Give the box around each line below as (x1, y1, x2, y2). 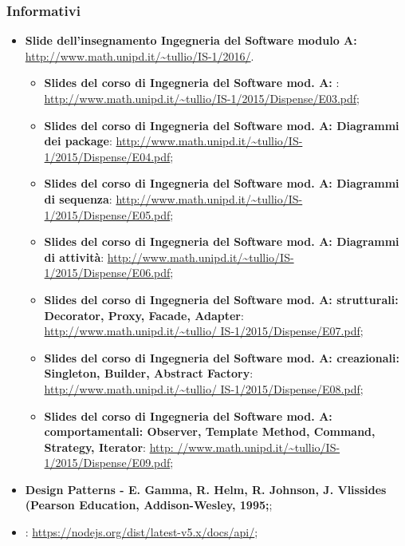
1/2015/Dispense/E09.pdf (44, 454, 171, 471)
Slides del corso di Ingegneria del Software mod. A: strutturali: (44, 291, 399, 307)
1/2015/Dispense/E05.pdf (44, 206, 171, 223)
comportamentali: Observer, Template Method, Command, (44, 423, 376, 440)
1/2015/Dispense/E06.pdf (44, 264, 171, 281)
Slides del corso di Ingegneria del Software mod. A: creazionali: (44, 349, 399, 366)
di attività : (44, 248, 104, 265)
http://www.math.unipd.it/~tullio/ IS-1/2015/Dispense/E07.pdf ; (44, 322, 364, 339)
